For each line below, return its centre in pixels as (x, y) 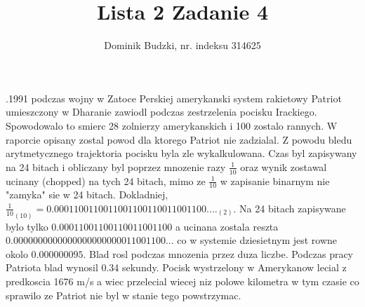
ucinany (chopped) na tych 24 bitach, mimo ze (106, 180)
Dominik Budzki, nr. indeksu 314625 (182, 45)
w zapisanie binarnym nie (275, 180)
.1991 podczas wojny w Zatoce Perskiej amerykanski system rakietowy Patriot (174, 98)
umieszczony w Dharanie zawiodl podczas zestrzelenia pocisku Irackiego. (161, 112)
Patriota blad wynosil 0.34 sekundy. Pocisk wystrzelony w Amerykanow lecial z (176, 267)
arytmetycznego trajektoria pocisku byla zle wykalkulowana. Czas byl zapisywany (181, 153)
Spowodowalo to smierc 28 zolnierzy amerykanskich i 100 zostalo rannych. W (172, 125)
